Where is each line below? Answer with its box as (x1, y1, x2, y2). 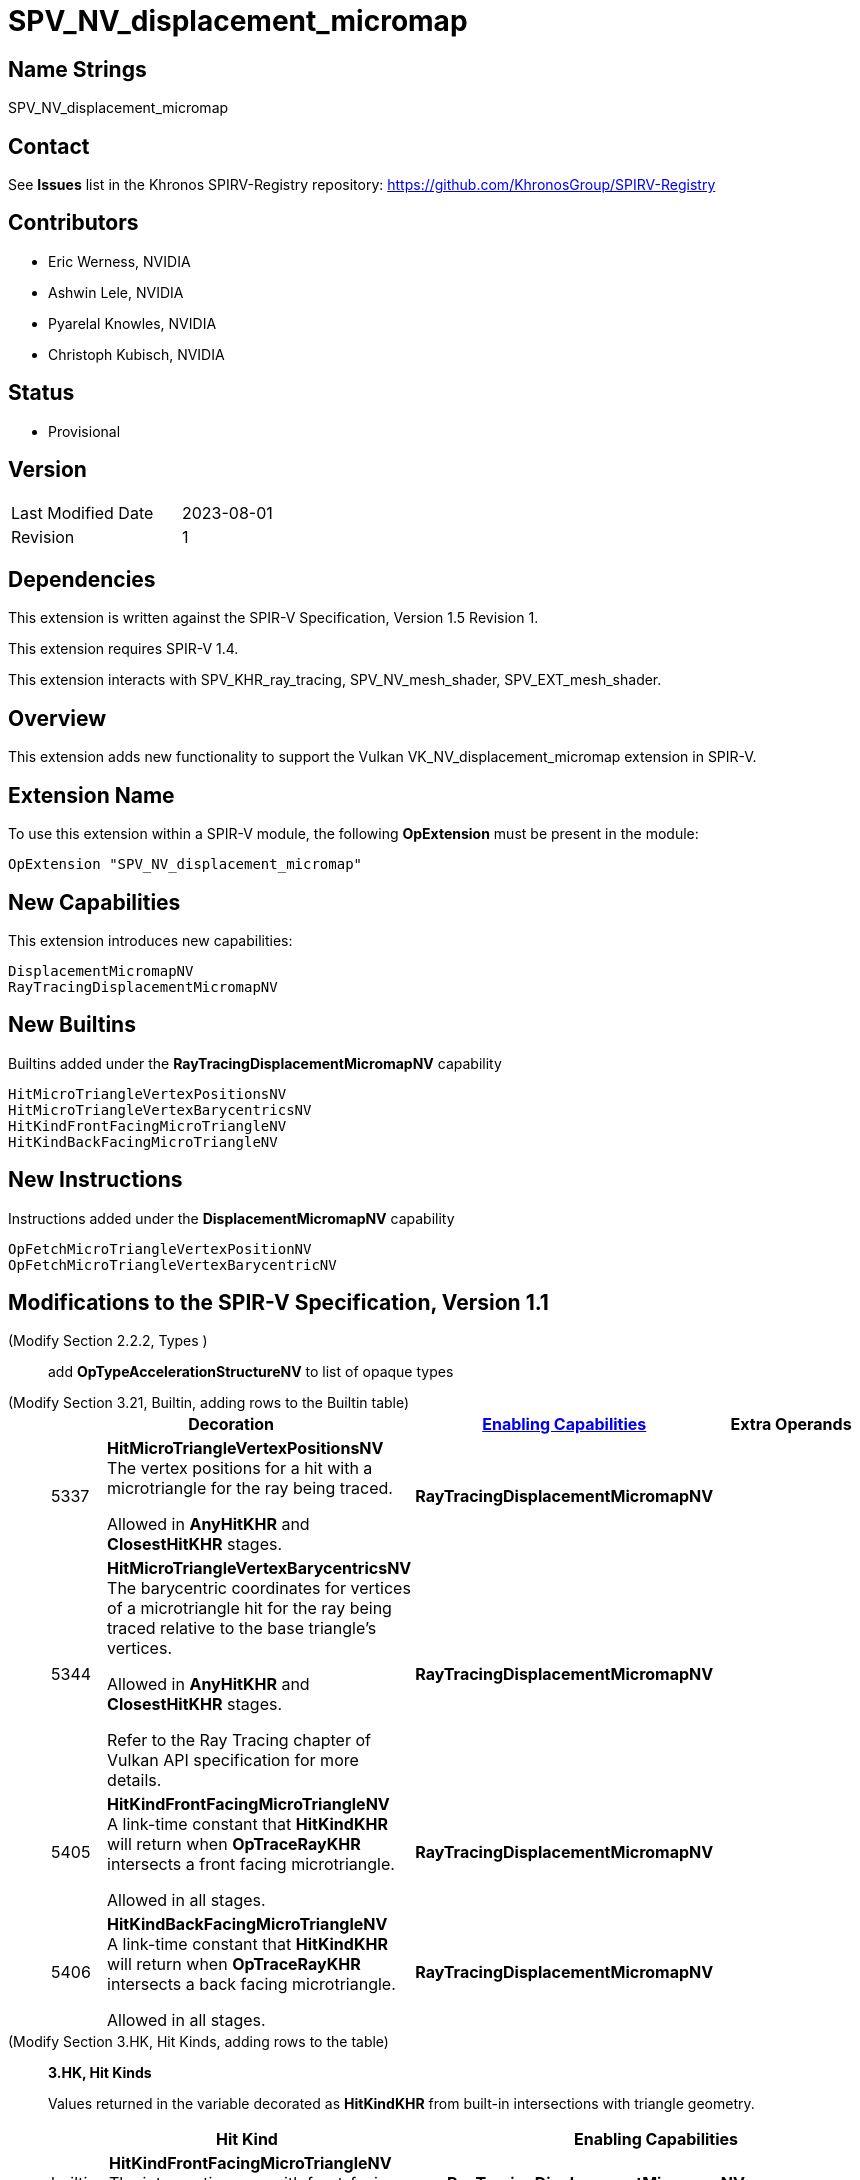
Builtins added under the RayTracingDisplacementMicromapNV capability (8, 1054, 502, 1072)
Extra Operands (730, 1414, 852, 1435)
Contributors (8, 210, 139, 236)
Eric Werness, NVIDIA (48, 252, 191, 270)
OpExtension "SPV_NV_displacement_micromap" (8, 856, 363, 873)
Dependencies (8, 566, 156, 592)
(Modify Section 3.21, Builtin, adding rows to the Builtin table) (8, 1394, 410, 1412)
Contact (8, 133, 90, 159)
